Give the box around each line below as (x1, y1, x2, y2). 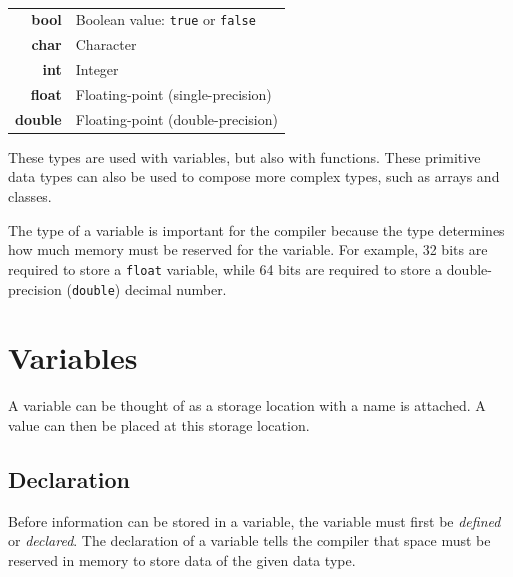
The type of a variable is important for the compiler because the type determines (8, 219, 505, 240)
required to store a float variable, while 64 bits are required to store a (8, 258, 443, 279)
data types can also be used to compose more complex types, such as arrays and (8, 166, 500, 187)
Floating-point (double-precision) (75, 108, 278, 129)
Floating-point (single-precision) (75, 83, 272, 104)
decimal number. (124, 278, 227, 299)
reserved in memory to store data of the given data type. (8, 549, 356, 570)
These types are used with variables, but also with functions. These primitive (8, 146, 481, 167)
